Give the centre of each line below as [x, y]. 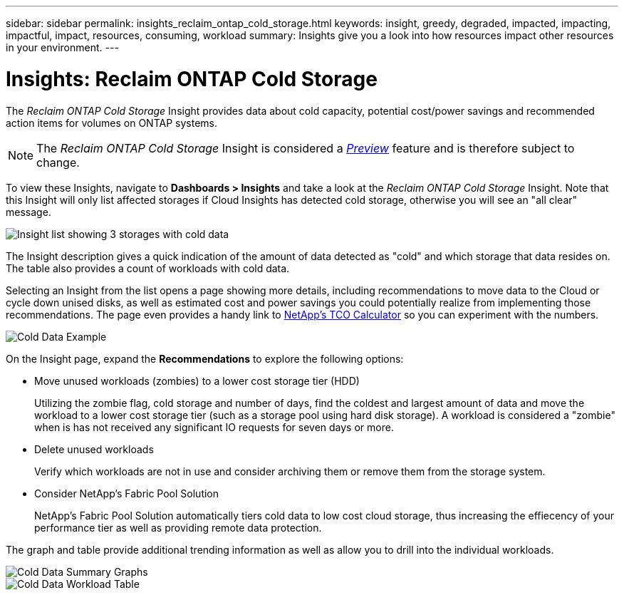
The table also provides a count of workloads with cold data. [148, 268]
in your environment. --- [62, 47]
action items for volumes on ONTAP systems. [111, 123]
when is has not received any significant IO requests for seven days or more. [214, 427]
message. [28, 212]
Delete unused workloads [94, 449]
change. [58, 162]
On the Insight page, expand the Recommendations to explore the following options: [205, 358]
